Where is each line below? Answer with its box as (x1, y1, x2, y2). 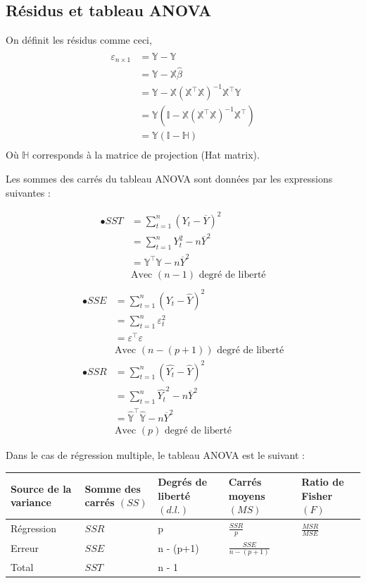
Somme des (84, 481, 141, 496)
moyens (228, 488, 265, 503)
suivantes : (6, 185, 51, 200)
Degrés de (158, 474, 208, 489)
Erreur (11, 540, 39, 555)
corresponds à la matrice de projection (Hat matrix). (32, 147, 260, 162)
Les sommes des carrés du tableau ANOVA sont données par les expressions (6, 171, 333, 185)
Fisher (301, 488, 333, 503)
